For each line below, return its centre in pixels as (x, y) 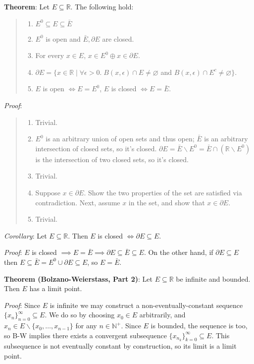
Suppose (48, 192)
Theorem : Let (27, 6)
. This (221, 335)
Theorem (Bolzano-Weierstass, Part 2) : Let (78, 278)
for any (86, 326)
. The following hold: (102, 6)
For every (50, 55)
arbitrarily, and (162, 315)
